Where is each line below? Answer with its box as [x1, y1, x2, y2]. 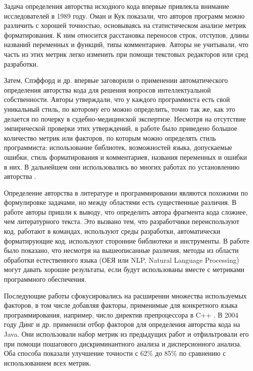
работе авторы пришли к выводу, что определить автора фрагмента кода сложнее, [4, 206, 248, 217]
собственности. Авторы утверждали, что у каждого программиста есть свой [4, 94, 230, 104]
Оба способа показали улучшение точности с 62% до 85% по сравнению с [4, 348, 226, 358]
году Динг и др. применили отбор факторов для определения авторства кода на [4, 319, 240, 329]
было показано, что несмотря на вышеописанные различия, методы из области [4, 245, 239, 255]
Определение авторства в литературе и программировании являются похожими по [4, 187, 248, 198]
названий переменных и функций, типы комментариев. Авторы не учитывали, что [4, 39, 249, 49]
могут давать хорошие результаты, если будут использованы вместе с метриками [4, 264, 245, 274]
